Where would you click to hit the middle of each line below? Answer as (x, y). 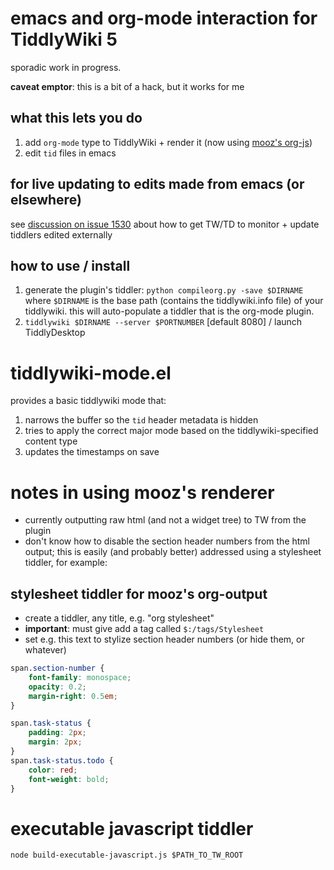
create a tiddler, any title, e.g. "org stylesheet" (119, 618)
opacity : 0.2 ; (57, 687)
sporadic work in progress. (66, 67)
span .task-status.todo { (62, 760)
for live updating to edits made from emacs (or (157, 184)
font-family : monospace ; (80, 677)
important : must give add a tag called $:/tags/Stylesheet (144, 629)
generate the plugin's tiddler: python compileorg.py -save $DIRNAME (164, 290)
